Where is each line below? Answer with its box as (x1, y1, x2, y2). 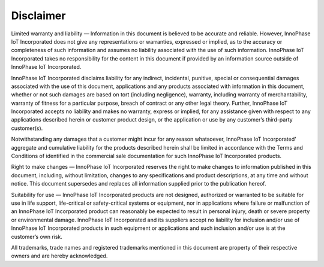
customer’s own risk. (11, 233, 63, 240)
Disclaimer (11, 9, 66, 22)
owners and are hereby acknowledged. (11, 252, 108, 260)
